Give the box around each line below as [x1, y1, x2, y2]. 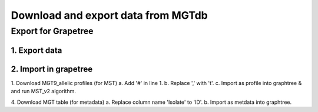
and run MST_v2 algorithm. [11, 88, 77, 95]
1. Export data [11, 45, 62, 55]
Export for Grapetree [11, 26, 94, 36]
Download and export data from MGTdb [11, 9, 208, 22]
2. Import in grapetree [11, 64, 93, 74]
